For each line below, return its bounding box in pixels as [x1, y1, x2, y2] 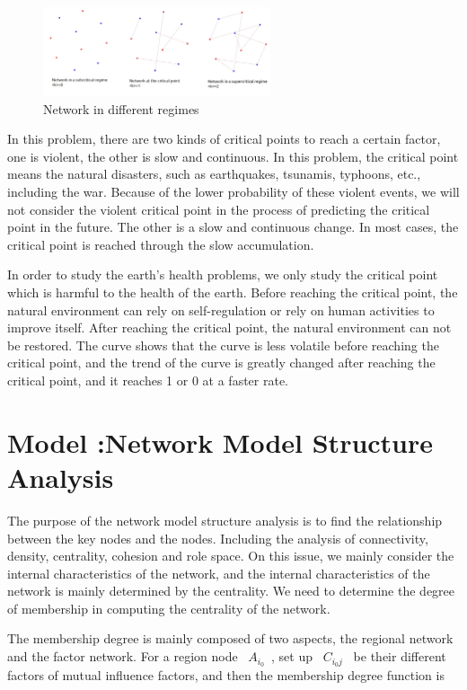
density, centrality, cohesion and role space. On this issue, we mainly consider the [7, 546, 454, 565]
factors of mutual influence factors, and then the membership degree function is [7, 665, 445, 684]
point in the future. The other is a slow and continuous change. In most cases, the [7, 217, 459, 236]
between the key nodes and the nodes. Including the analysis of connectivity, [7, 528, 428, 547]
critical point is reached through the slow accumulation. [7, 234, 314, 253]
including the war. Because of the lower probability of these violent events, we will [7, 182, 460, 201]
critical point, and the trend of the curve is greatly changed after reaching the [7, 353, 436, 372]
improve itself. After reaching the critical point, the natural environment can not [7, 318, 452, 337]
